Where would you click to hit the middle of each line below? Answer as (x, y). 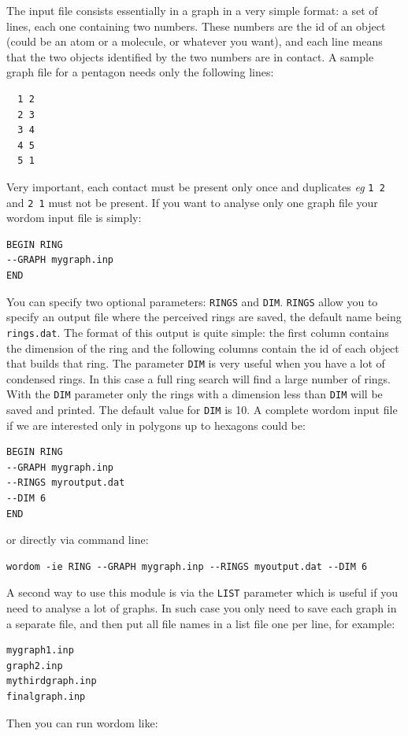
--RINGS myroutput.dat (66, 483)
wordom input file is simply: (74, 218)
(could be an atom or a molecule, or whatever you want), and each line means (195, 41)
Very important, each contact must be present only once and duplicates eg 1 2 (196, 186)
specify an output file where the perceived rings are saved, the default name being (204, 317)
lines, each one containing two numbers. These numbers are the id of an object (196, 26)
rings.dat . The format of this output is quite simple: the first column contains (198, 332)
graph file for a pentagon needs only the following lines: (140, 72)
